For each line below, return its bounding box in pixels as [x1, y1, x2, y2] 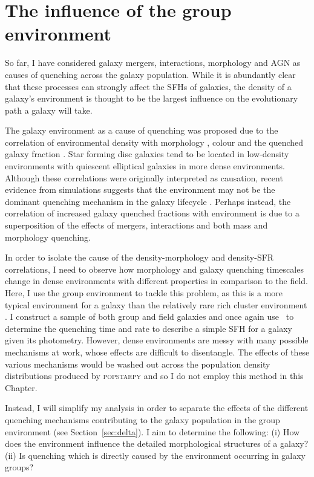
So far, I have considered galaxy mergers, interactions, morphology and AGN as [5, 56, 301, 69]
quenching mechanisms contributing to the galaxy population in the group [5, 413, 280, 426]
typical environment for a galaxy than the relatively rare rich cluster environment [5, 298, 307, 311]
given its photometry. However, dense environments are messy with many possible [5, 334, 309, 346]
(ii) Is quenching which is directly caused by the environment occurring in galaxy [5, 449, 306, 461]
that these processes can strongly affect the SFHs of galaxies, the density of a [5, 80, 292, 92]
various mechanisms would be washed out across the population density [5, 357, 270, 370]
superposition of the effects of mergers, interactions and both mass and [5, 219, 268, 232]
